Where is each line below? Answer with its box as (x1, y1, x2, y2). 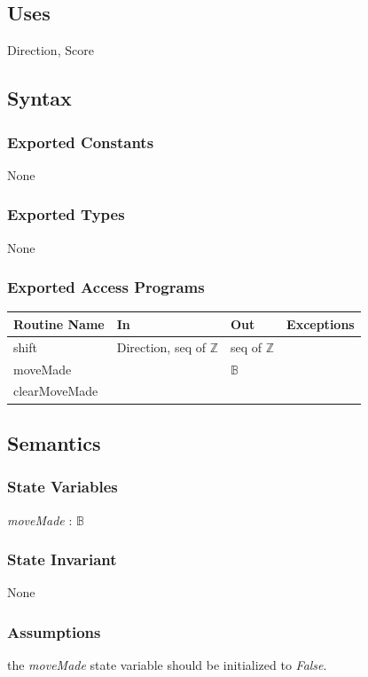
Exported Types (7, 203, 125, 225)
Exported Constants (7, 130, 154, 153)
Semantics (7, 429, 101, 456)
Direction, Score (7, 41, 94, 59)
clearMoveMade (13, 382, 98, 400)
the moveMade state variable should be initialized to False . (7, 656, 327, 674)
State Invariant (7, 548, 117, 571)
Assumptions (7, 620, 101, 642)
